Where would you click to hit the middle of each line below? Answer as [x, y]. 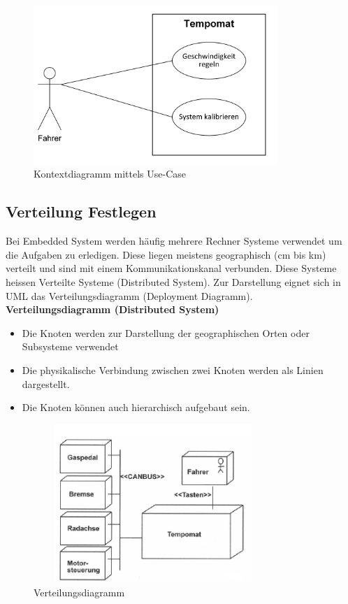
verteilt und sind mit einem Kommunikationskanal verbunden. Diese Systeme [171, 268]
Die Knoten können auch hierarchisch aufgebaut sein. [136, 407]
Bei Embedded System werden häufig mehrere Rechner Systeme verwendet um [174, 241]
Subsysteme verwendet [70, 346]
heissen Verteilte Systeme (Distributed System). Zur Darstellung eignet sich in [173, 281]
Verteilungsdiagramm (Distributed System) [113, 309]
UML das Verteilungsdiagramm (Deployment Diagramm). [129, 295]
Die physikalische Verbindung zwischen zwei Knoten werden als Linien [173, 369]
